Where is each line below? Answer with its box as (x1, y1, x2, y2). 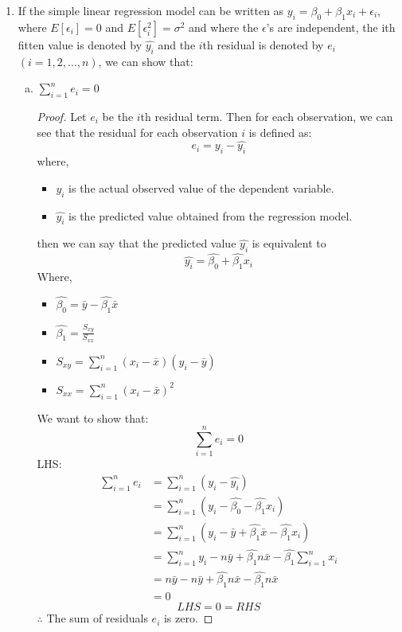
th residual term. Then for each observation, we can (140, 107, 393, 124)
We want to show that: (37, 409, 149, 426)
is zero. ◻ (163, 610, 213, 626)
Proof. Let (37, 107, 87, 124)
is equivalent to (252, 235, 326, 252)
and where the (189, 18, 259, 35)
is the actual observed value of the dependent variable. (68, 179, 334, 196)
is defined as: (248, 123, 312, 140)
